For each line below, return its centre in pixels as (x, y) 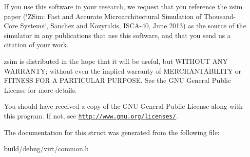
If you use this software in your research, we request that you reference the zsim (123, 6)
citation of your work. (36, 45)
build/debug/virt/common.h (46, 148)
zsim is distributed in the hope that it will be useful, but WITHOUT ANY (116, 61)
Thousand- (220, 16)
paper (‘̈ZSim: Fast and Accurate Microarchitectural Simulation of (103, 16)
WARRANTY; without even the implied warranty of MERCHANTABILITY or (123, 70)
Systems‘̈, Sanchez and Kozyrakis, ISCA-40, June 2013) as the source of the (133, 26)
